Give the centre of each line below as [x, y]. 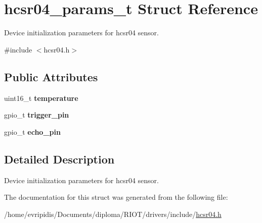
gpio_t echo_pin [32, 131]
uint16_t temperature [41, 98]
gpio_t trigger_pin [37, 115]
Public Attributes [51, 76]
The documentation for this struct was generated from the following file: [116, 197]
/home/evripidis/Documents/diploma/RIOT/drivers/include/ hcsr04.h [113, 214]
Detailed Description [59, 159]
